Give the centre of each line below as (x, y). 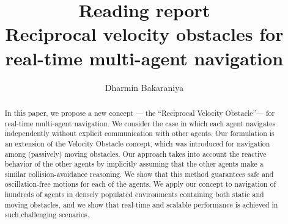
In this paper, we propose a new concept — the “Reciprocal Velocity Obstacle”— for (140, 113)
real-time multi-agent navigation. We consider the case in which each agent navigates (140, 123)
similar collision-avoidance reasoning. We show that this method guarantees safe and (139, 174)
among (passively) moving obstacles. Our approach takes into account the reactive (135, 154)
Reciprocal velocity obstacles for (144, 34)
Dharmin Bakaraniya (144, 87)
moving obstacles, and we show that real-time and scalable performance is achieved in (141, 204)
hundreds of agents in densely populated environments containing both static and (134, 194)
